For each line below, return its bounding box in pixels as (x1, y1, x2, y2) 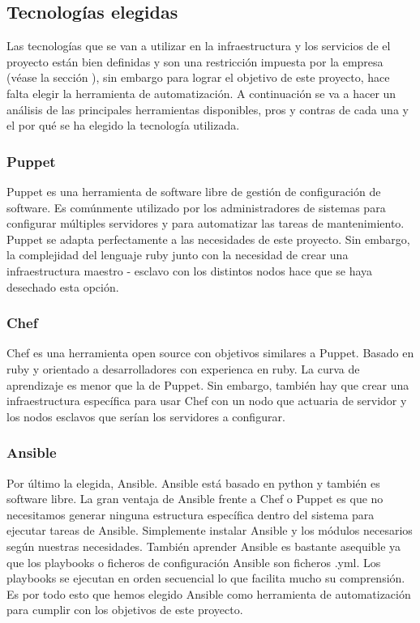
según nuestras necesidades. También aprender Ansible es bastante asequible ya (6, 537, 401, 554)
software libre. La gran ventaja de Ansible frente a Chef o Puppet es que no (6, 490, 384, 507)
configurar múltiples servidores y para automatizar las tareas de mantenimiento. (6, 215, 405, 232)
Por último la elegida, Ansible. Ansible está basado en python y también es (6, 474, 380, 491)
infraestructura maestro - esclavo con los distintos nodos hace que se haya (6, 262, 373, 279)
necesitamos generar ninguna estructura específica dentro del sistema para (6, 506, 375, 523)
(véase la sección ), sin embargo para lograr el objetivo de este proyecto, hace (6, 69, 390, 86)
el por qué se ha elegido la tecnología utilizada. (6, 117, 240, 134)
